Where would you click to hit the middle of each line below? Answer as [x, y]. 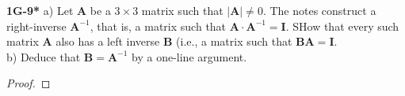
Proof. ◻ [29, 83]
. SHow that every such [342, 26]
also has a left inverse [108, 41]
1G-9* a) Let [40, 10]
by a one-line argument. [189, 56]
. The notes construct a [319, 10]
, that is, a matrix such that [158, 26]
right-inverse [36, 26]
